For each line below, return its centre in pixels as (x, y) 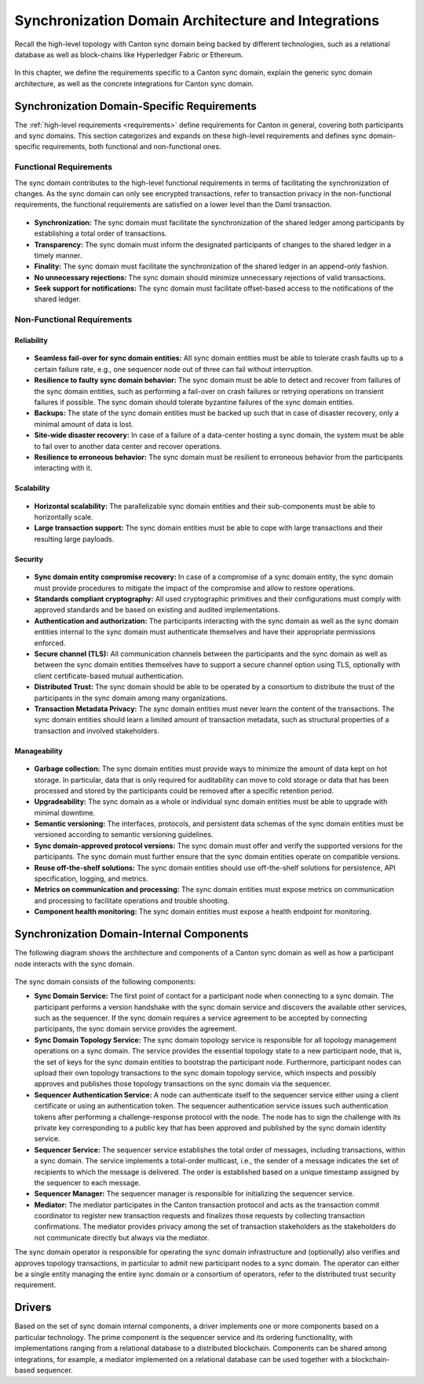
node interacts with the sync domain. (75, 964)
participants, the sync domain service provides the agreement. (135, 1029)
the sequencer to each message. (88, 1182)
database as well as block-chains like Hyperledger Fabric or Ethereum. (129, 54)
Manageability (38, 750)
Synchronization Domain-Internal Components (132, 934)
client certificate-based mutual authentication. (109, 676)
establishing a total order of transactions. (101, 234)
